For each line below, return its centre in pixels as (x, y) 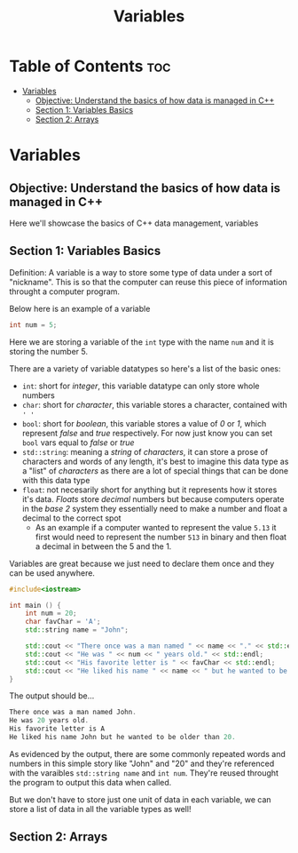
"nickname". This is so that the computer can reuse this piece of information (149, 282)
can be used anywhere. (52, 573)
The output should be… (52, 696)
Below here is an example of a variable (80, 308)
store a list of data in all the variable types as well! (100, 809)
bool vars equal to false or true (78, 442)
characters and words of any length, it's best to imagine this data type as (155, 461)
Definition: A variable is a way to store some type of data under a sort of (141, 272)
